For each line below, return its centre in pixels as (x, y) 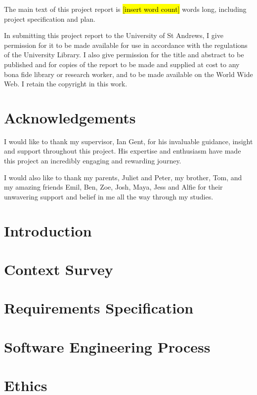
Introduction (48, 230)
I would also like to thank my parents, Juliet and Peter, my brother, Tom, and (123, 177)
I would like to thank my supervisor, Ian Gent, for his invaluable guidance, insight (128, 141)
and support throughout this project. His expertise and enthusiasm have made (123, 151)
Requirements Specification (99, 308)
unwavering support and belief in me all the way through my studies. (109, 196)
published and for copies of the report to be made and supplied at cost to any (122, 64)
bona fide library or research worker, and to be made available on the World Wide (128, 74)
